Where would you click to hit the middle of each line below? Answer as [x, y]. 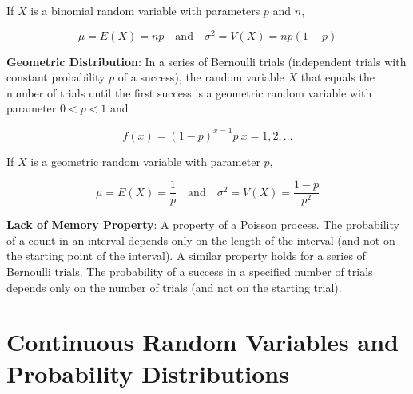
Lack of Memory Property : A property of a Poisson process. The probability [203, 225]
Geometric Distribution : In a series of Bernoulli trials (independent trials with [206, 61]
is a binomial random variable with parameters [145, 10]
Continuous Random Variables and [203, 342]
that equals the [338, 77]
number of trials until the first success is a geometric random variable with [189, 92]
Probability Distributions [148, 373]
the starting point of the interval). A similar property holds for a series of [186, 256]
